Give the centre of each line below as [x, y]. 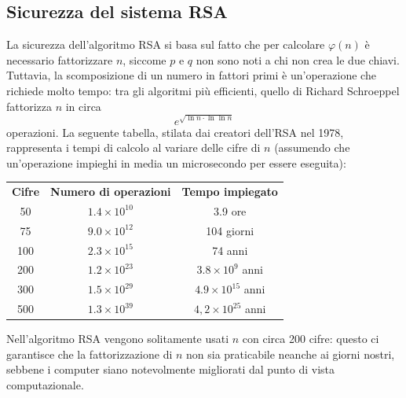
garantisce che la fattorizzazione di [90, 354]
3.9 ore [230, 210]
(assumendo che [312, 147]
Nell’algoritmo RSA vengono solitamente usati [118, 339]
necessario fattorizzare [60, 59]
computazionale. [45, 384]
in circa [83, 106]
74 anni [230, 250]
